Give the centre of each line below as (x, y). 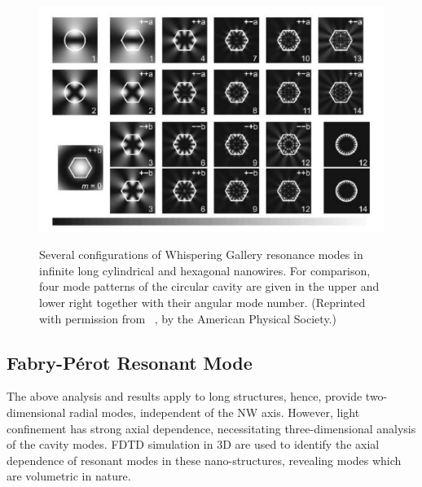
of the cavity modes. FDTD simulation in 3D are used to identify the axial (193, 444)
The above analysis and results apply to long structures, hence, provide (185, 396)
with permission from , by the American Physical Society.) (188, 318)
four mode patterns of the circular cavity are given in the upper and (209, 286)
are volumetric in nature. (69, 476)
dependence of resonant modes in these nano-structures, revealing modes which (204, 460)
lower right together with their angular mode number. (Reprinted (202, 302)
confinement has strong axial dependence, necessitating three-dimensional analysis (211, 428)
